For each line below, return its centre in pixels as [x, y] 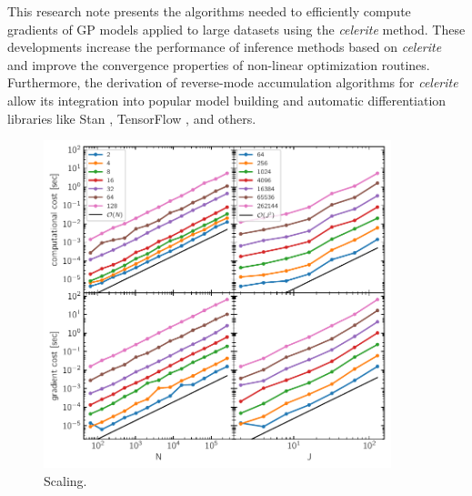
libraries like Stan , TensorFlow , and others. [132, 118]
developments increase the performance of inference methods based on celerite [225, 47]
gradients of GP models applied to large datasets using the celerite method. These [236, 29]
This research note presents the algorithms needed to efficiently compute [209, 11]
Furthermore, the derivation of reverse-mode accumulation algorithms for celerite [233, 82]
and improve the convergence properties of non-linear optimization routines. [219, 64]
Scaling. [65, 481]
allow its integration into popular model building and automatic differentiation [227, 100]
